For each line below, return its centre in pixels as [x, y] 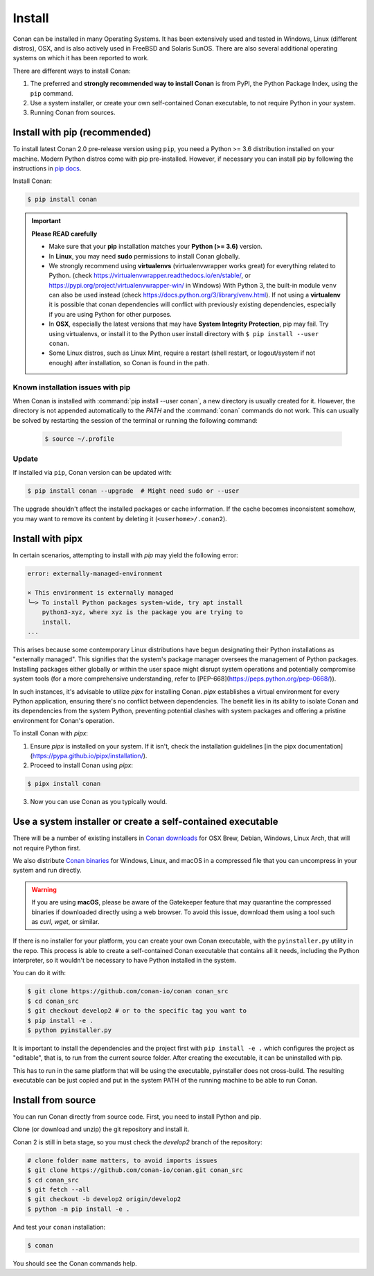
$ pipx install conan [64, 784]
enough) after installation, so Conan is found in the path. [129, 362]
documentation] [321, 746]
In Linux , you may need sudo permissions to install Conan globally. [144, 256]
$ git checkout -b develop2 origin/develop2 [104, 1199]
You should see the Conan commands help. [75, 1263]
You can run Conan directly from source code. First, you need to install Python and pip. [137, 1117]
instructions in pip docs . [47, 168]
